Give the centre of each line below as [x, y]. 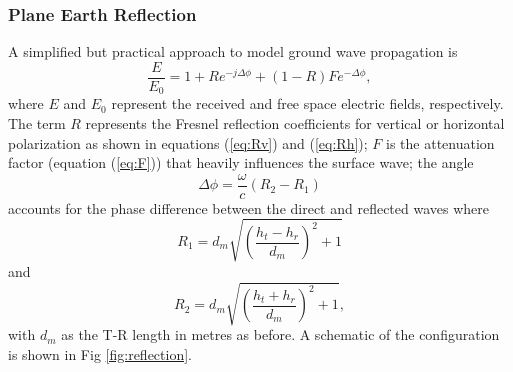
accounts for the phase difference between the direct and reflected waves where [249, 207]
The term [37, 122]
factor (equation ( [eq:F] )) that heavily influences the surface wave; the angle [241, 162]
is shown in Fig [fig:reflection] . [100, 353]
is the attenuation [440, 142]
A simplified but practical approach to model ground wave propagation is [233, 51]
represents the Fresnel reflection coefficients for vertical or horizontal [295, 122]
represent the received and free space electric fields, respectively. [307, 103]
